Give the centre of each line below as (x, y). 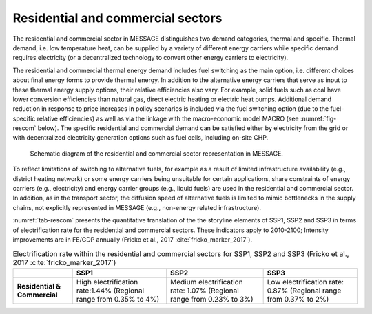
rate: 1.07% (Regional (204, 291)
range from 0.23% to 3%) (212, 299)
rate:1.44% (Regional (110, 291)
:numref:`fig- (318, 118)
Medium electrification (207, 282)
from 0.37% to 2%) (298, 299)
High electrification (107, 282)
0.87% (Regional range (304, 291)
